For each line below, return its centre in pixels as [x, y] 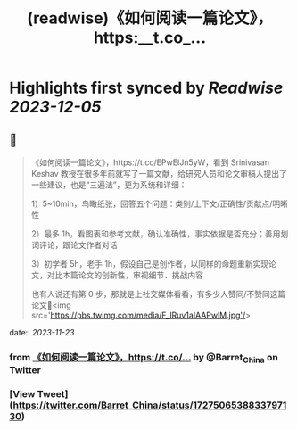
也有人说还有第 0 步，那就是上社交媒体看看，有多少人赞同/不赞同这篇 [158, 294]
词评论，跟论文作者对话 [74, 245]
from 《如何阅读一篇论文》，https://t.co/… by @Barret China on [144, 358]
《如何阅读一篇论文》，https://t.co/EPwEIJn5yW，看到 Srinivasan [150, 162]
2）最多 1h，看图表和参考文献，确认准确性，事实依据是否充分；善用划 [160, 234]
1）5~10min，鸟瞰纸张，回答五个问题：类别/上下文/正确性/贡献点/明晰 [159, 203]
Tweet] [53, 394]
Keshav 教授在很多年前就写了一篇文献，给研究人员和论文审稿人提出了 [159, 174]
